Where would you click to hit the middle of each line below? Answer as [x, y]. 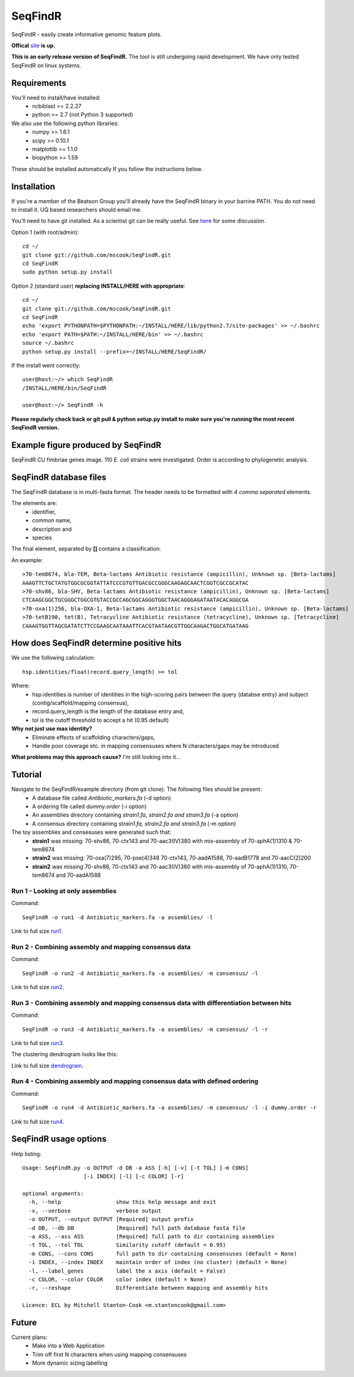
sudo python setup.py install [68, 272]
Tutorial [27, 775]
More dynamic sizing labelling [70, 1363]
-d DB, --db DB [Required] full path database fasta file [137, 1228]
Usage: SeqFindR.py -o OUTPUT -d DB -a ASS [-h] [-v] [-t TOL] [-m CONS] [136, 1168]
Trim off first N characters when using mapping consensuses [110, 1354]
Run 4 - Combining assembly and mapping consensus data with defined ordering [135, 1081]
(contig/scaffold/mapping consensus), [80, 703]
